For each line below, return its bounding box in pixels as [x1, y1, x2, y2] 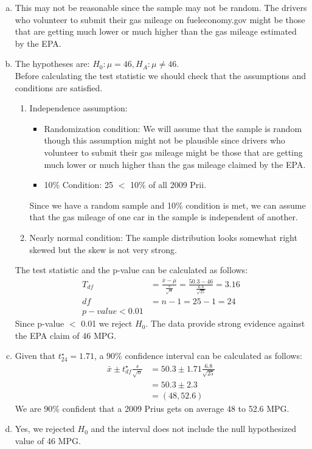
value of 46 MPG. [15, 434, 81, 447]
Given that [15, 349, 56, 362]
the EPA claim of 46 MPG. [15, 329, 117, 341]
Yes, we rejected [15, 422, 75, 435]
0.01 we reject [81, 317, 133, 330]
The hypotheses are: [15, 57, 90, 70]
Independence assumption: [29, 102, 128, 114]
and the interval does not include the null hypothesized [91, 422, 296, 435]
